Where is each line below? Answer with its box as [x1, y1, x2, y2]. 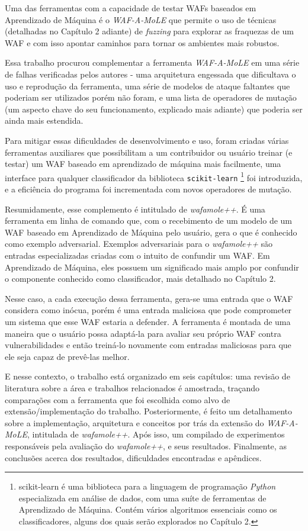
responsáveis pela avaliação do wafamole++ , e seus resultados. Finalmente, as [5, 439, 287, 452]
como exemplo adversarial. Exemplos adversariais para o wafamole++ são [5, 237, 273, 250]
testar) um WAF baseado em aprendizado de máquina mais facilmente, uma [5, 157, 281, 170]
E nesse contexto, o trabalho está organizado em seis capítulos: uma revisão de [5, 370, 290, 382]
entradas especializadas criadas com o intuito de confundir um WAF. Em [5, 249, 270, 261]
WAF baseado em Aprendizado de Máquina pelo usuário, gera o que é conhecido [5, 226, 297, 238]
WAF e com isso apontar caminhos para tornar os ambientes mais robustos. [5, 36, 280, 49]
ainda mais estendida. [5, 114, 84, 127]
